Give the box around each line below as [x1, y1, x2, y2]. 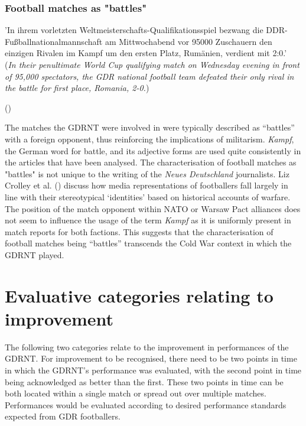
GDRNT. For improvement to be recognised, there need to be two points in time [5, 352, 297, 365]
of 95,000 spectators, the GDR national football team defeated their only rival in [5, 70, 294, 82]
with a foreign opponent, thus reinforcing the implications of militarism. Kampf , [5, 132, 294, 145]
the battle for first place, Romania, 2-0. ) [5, 82, 149, 94]
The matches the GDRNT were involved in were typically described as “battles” [5, 121, 295, 134]
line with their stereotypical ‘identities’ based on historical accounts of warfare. [5, 190, 291, 203]
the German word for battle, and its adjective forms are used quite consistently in [5, 144, 301, 157]
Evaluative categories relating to [5, 283, 274, 307]
